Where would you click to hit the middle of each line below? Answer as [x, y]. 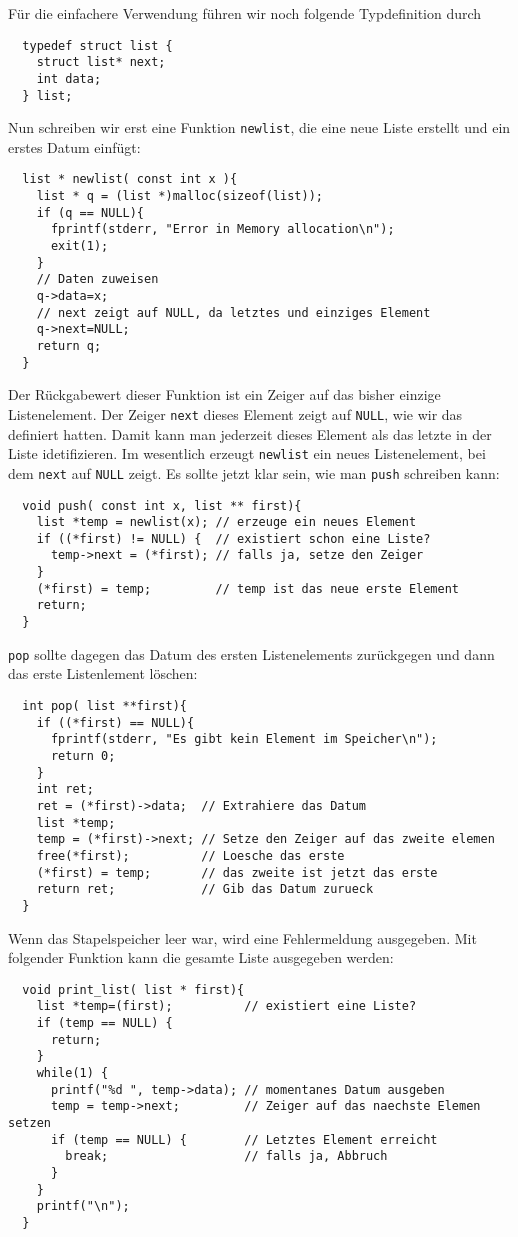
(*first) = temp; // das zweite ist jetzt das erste [237, 872]
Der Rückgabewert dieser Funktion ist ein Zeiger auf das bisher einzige [224, 394]
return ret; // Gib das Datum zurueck [205, 889]
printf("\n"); [83, 1206]
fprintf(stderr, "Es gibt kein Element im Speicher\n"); [244, 739]
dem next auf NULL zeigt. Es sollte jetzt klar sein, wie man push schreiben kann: [254, 472]
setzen [29, 1122]
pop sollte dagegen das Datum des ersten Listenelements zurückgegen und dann [251, 653]
